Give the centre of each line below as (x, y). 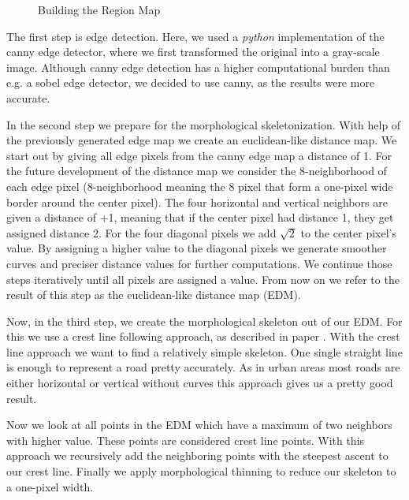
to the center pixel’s (348, 232)
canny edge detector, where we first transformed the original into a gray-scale (193, 52)
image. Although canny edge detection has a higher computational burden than (198, 67)
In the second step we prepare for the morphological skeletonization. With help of (204, 124)
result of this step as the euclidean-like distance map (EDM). (154, 295)
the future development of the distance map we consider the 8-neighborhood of (197, 171)
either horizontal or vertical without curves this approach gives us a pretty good (200, 383)
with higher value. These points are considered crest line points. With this (186, 440)
